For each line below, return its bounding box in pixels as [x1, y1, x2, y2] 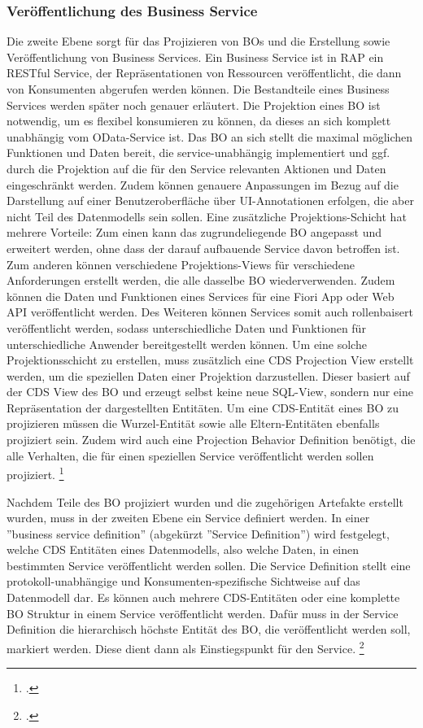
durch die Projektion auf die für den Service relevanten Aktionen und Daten [7, 159, 386, 177]
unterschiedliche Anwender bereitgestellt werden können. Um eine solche [7, 335, 367, 352]
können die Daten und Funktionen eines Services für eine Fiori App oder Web [7, 287, 395, 304]
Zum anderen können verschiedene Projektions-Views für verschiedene [7, 255, 355, 272]
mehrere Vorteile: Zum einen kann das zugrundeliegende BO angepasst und [7, 224, 382, 241]
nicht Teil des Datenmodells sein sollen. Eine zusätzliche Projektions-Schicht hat [7, 207, 407, 225]
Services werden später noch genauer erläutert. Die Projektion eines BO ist [7, 96, 381, 113]
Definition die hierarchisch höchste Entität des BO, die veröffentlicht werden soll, [7, 621, 411, 638]
